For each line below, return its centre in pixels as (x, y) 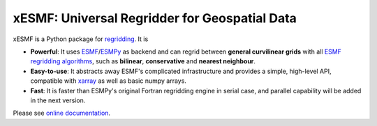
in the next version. (58, 100)
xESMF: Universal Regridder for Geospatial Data (155, 18)
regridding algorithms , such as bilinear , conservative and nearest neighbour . (143, 61)
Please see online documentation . (62, 113)
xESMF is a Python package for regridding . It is (81, 39)
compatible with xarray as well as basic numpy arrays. (108, 81)
